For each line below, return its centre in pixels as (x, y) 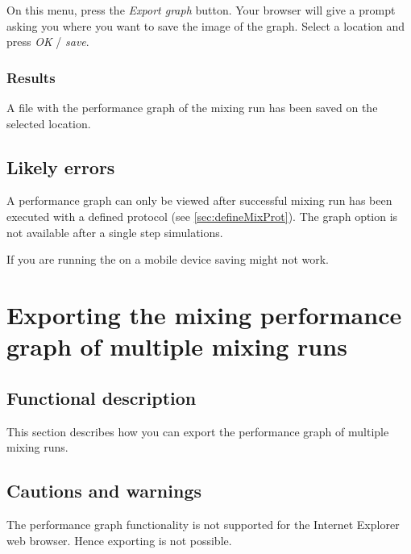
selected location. (49, 123)
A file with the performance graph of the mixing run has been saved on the (192, 107)
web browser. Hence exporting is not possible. (119, 540)
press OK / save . (48, 42)
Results (31, 77)
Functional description (102, 397)
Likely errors (61, 167)
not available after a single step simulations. (115, 232)
